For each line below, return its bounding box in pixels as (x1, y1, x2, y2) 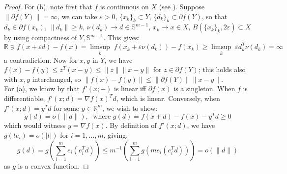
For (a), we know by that (4, 83, 80, 94)
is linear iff (114, 83, 146, 94)
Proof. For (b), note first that (4, 1, 92, 11)
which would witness (4, 120, 66, 130)
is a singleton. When (173, 83, 235, 94)
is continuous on (100, 1, 149, 11)
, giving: (103, 129, 128, 140)
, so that (201, 11, 228, 21)
